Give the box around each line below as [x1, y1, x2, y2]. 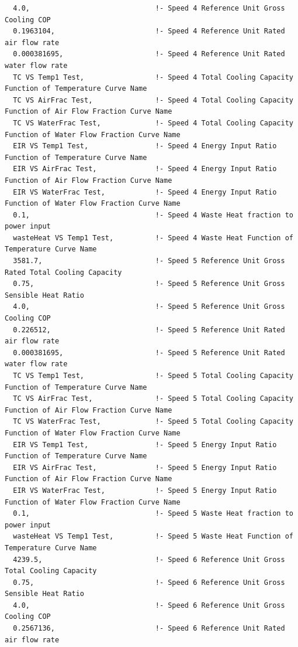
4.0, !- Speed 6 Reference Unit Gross [13, 601, 285, 609]
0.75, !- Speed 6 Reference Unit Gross [13, 578, 285, 587]
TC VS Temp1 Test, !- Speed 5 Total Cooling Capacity [13, 372, 293, 380]
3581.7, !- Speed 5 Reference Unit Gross [13, 257, 285, 265]
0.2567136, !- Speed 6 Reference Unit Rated [13, 624, 285, 633]
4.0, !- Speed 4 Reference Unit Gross [13, 4, 285, 12]
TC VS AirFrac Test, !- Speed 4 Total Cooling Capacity [13, 96, 293, 104]
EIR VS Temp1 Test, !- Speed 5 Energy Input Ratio [13, 440, 277, 449]
